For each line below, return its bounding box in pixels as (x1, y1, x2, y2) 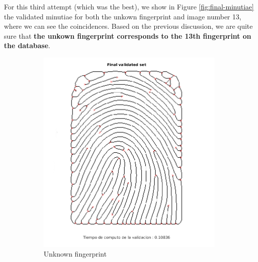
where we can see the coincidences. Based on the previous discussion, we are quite (4, 21, 253, 31)
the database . (4, 40, 51, 51)
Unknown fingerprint (44, 249, 107, 259)
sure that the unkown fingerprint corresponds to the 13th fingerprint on (4, 30, 252, 41)
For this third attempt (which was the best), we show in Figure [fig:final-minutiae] (4, 1, 254, 11)
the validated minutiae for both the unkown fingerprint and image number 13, (4, 11, 242, 21)
